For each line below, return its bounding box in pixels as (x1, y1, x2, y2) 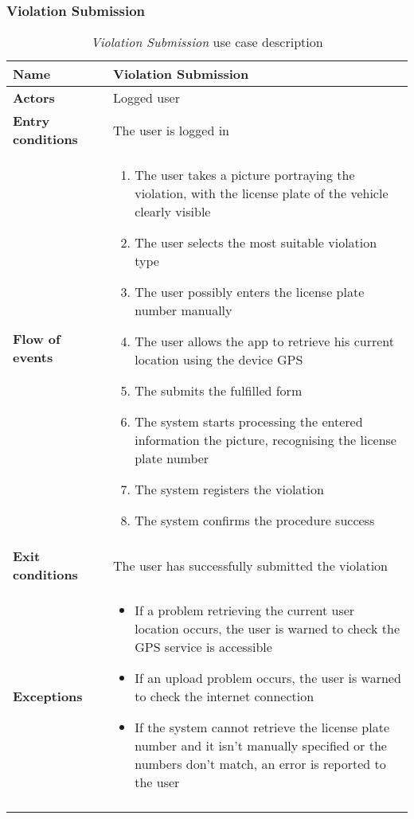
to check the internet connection (135, 687, 314, 706)
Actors (13, 88, 55, 107)
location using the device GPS (135, 350, 303, 369)
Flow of (13, 329, 61, 348)
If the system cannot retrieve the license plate (135, 718, 390, 737)
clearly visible (135, 202, 211, 221)
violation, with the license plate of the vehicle (135, 184, 389, 203)
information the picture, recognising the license (135, 431, 396, 450)
